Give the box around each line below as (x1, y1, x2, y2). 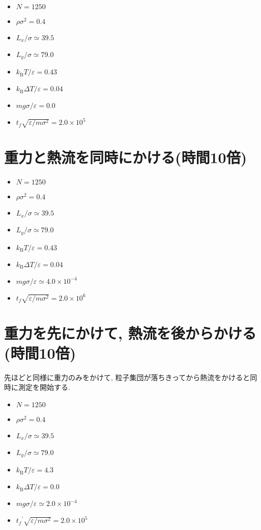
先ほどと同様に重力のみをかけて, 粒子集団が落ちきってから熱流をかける (4, 372, 243, 382)
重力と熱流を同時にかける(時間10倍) (4, 147, 247, 168)
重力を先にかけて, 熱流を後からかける (4, 322, 256, 343)
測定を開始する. (18, 382, 70, 392)
